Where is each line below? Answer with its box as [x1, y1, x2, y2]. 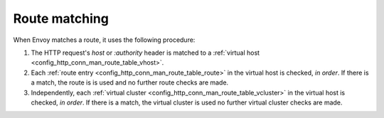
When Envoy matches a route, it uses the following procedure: [13, 36, 196, 44]
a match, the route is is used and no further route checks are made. [31, 78, 229, 87]
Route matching [13, 11, 110, 26]
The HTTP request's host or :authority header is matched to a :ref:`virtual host [31, 48, 260, 57]
